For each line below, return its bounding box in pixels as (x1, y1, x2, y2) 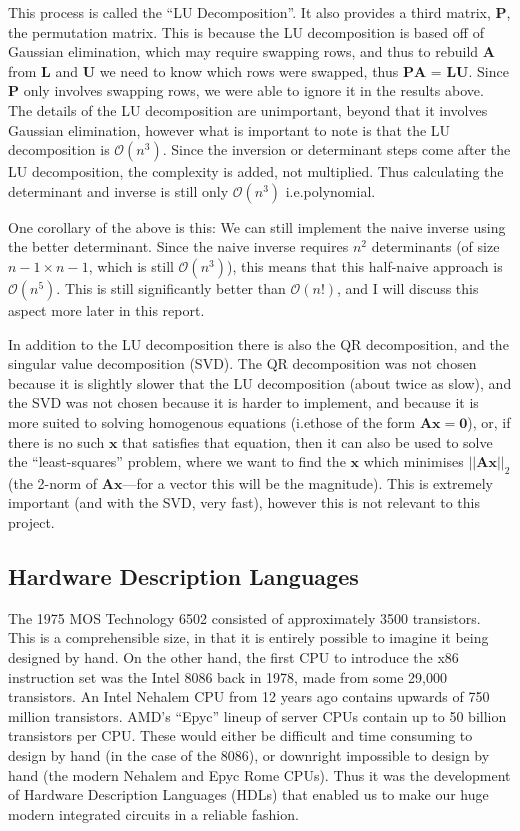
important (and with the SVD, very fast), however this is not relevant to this (8, 492, 480, 513)
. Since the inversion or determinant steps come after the (162, 139, 511, 160)
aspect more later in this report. (8, 299, 205, 320)
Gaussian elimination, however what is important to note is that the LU (8, 119, 451, 140)
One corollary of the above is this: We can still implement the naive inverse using (8, 216, 506, 237)
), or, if (467, 411, 511, 432)
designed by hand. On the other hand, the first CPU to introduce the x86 (8, 647, 459, 668)
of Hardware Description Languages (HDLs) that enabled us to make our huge (8, 784, 489, 805)
